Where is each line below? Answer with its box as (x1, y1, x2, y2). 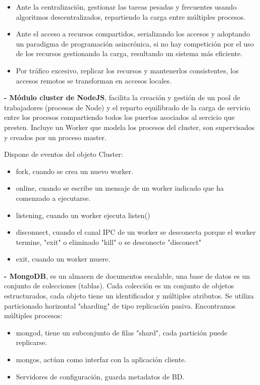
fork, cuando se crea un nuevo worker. (16, 165, 133, 176)
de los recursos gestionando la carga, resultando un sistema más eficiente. (16, 48, 243, 59)
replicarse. (16, 337, 47, 348)
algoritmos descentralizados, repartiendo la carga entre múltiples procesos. (16, 11, 245, 22)
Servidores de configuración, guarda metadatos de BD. (16, 371, 185, 381)
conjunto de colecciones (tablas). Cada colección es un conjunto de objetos (4, 280, 234, 291)
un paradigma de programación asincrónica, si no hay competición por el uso (16, 38, 254, 49)
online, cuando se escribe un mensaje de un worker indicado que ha (16, 183, 224, 193)
